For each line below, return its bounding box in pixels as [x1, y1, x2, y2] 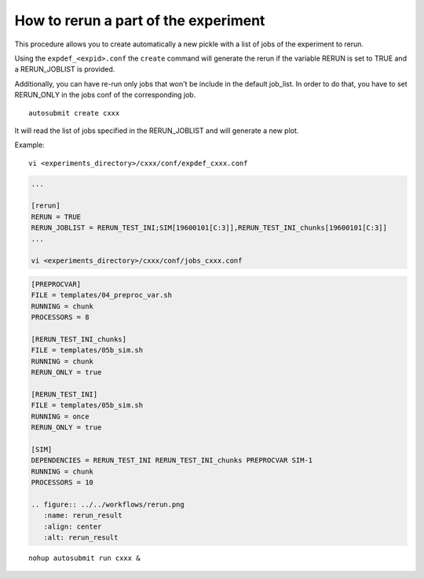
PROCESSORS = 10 [31, 478, 94, 487]
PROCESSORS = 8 [31, 313, 90, 322]
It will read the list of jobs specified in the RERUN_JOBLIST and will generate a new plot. [14, 126, 299, 135]
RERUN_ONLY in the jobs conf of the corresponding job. [14, 90, 196, 100]
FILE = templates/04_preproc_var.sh [31, 291, 173, 300]
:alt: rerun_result [43, 533, 119, 542]
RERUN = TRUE [31, 212, 82, 221]
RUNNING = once [31, 411, 90, 421]
